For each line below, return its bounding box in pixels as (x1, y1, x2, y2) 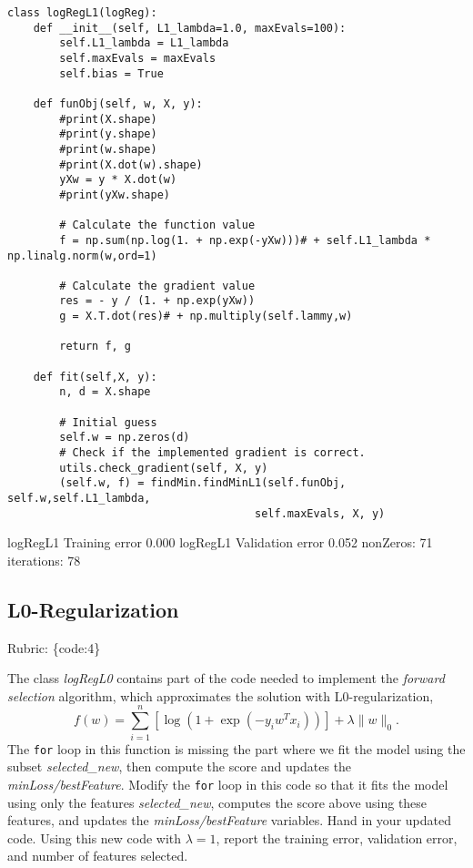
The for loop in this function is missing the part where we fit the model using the (7, 739, 466, 758)
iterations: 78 (7, 550, 81, 569)
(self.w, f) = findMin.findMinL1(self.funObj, (59, 476, 347, 490)
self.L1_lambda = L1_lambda (59, 36, 229, 50)
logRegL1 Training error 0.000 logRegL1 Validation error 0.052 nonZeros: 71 (7, 533, 433, 552)
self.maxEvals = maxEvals (59, 51, 216, 65)
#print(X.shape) (59, 112, 157, 126)
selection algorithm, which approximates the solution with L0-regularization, (7, 686, 434, 705)
